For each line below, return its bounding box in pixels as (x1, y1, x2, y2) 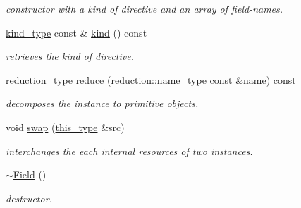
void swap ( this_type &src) (6, 119, 125, 134)
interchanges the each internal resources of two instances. (6, 143, 253, 158)
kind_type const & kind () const (6, 25, 147, 39)
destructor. (6, 190, 52, 205)
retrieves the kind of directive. (6, 49, 134, 63)
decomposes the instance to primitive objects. (6, 96, 199, 111)
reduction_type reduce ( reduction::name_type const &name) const (6, 72, 296, 87)
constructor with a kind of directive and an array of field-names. (6, 1, 283, 16)
